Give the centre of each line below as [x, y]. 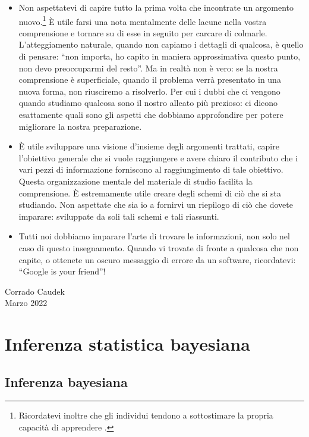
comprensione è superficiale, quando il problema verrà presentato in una [150, 79]
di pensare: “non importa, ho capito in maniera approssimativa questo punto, [160, 56]
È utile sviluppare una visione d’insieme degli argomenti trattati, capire [149, 146]
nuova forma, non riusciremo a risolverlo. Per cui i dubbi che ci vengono [149, 91]
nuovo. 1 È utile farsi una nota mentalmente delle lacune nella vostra [143, 20]
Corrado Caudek [35, 291]
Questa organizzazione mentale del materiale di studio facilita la [135, 181]
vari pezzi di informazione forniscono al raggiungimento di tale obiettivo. [151, 169]
